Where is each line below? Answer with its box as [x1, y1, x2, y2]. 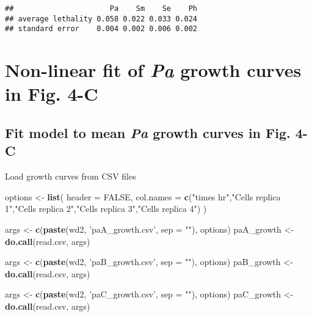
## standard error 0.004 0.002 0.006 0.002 [5, 24, 197, 34]
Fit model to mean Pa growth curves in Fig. [5, 123, 291, 142]
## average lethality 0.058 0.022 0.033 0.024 [5, 14, 197, 23]
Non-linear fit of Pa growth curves [5, 57, 302, 83]
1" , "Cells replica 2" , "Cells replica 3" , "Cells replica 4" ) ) [5, 202, 207, 215]
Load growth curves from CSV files [5, 170, 136, 183]
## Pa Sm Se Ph [5, 4, 197, 13]
